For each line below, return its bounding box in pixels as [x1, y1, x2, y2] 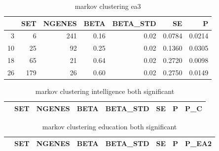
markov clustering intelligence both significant [35, 86, 175, 96]
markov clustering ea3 [74, 1, 141, 11]
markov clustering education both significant [42, 121, 177, 131]
